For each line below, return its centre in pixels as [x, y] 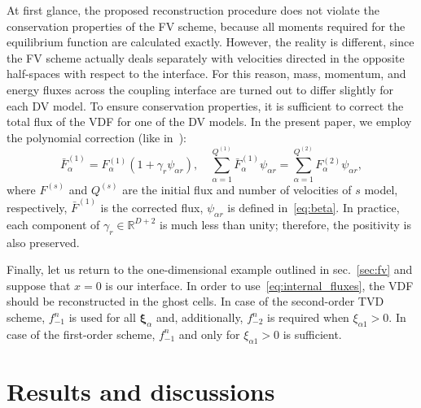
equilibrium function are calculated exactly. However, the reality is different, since [210, 42]
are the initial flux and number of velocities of [237, 189]
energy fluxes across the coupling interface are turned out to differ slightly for [200, 89]
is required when [308, 317]
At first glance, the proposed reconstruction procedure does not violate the [193, 10]
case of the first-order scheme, [81, 334]
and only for [209, 334]
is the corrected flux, [152, 208]
